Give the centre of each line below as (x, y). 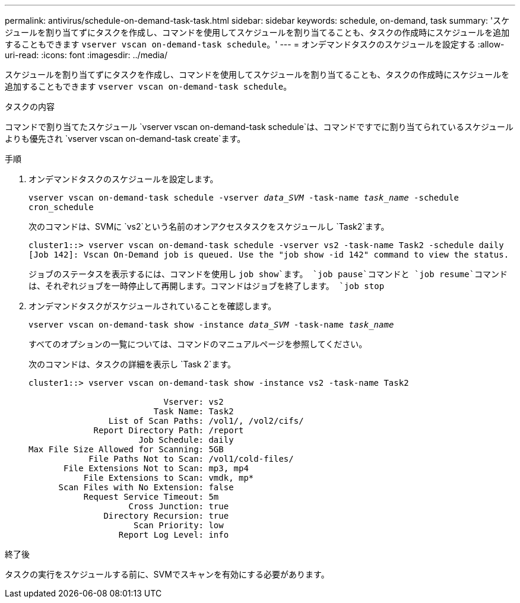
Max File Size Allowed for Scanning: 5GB (126, 449)
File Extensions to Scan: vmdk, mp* (169, 478)
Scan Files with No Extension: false (146, 487)
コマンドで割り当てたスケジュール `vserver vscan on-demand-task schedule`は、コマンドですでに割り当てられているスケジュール (259, 127)
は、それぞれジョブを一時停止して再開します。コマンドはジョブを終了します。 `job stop (207, 286)
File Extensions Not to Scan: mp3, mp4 (156, 468)
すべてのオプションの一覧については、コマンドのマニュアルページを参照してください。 (198, 344)
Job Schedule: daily (186, 440)
